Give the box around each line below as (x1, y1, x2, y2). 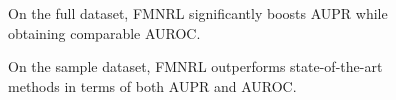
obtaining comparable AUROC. (8, 22, 201, 43)
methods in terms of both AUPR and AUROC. (8, 75, 297, 96)
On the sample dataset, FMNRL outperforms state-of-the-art (8, 56, 383, 77)
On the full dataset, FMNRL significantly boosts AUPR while (8, 3, 388, 23)
